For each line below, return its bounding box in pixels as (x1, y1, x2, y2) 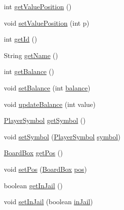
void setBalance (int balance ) (4, 82, 91, 92)
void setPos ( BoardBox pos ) (4, 164, 87, 174)
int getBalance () (4, 66, 54, 76)
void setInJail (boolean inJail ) (4, 196, 93, 207)
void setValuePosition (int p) (4, 17, 90, 28)
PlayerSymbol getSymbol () (4, 115, 86, 125)
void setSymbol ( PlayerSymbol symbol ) (4, 131, 121, 141)
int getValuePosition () (4, 1, 72, 11)
